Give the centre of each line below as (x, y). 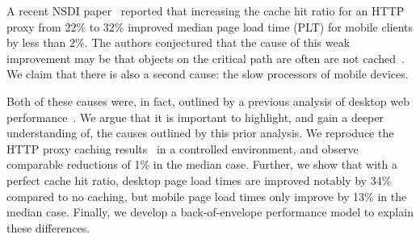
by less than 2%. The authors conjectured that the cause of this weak (178, 42)
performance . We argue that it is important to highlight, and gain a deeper (195, 117)
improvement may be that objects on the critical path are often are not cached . (206, 58)
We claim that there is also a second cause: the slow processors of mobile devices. (208, 74)
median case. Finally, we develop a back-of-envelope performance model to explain (210, 212)
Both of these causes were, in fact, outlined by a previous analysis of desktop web (208, 101)
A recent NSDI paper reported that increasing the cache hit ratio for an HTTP (206, 10)
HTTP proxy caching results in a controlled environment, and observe (183, 148)
